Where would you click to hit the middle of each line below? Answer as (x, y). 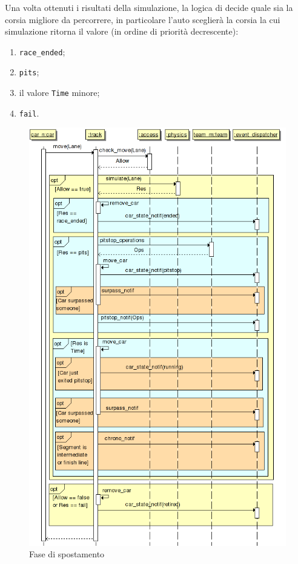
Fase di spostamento (67, 554)
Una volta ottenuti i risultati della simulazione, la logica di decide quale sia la (149, 7)
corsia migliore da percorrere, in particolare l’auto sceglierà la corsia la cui (143, 19)
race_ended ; (42, 51)
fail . (29, 113)
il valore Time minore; (59, 93)
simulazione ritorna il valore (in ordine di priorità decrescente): (122, 31)
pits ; (29, 72)
